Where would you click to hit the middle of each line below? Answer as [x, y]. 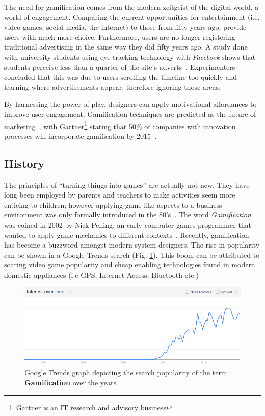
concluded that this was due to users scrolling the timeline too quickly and [121, 77]
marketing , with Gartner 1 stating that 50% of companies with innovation [120, 125]
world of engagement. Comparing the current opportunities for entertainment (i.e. [132, 17]
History [24, 163]
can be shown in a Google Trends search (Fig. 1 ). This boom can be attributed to [132, 254]
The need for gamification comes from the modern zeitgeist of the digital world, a [131, 7]
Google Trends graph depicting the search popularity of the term [126, 372]
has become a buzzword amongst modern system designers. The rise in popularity [132, 245]
